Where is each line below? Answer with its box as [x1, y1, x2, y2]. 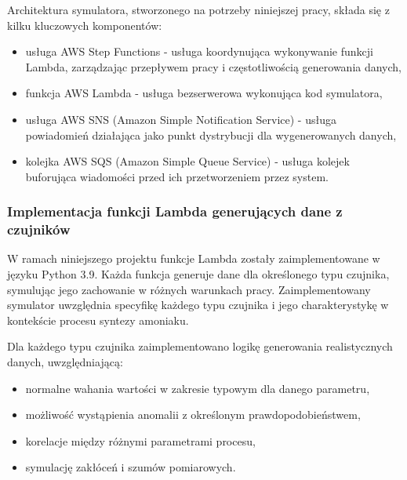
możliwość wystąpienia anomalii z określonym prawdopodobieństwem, [25, 406, 361, 423]
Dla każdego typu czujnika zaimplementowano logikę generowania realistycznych [7, 338, 393, 355]
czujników [7, 220, 71, 239]
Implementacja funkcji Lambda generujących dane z [7, 202, 343, 221]
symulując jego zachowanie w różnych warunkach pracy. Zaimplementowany [7, 281, 371, 297]
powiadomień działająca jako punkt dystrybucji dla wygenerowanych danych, [25, 126, 397, 143]
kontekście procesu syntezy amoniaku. [7, 311, 189, 328]
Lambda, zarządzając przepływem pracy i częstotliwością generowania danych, [25, 58, 402, 75]
